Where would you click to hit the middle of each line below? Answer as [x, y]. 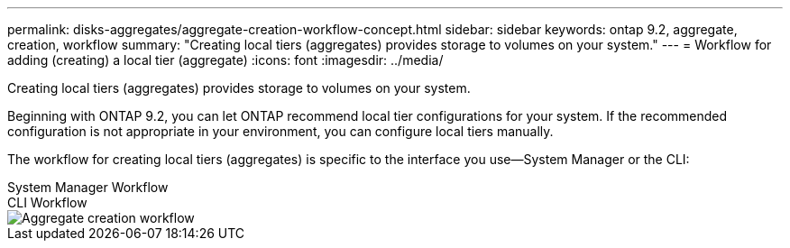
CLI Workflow [47, 202]
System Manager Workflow [88, 187]
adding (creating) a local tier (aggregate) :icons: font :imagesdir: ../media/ [225, 60]
